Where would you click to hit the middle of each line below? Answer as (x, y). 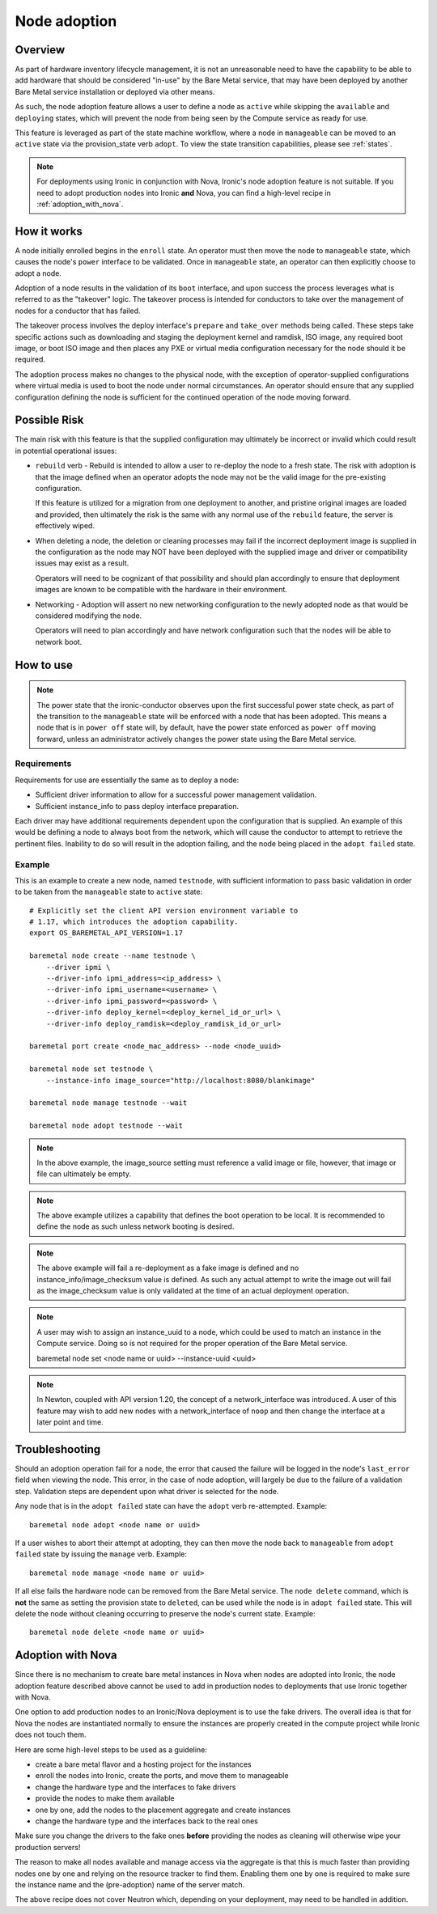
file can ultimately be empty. (84, 1174)
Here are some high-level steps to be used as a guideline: (111, 1749)
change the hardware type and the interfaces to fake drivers (136, 1787)
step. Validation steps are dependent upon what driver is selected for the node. (147, 1491)
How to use (44, 665)
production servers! (48, 1847)
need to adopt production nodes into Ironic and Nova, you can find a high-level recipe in (184, 193)
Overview (40, 50)
